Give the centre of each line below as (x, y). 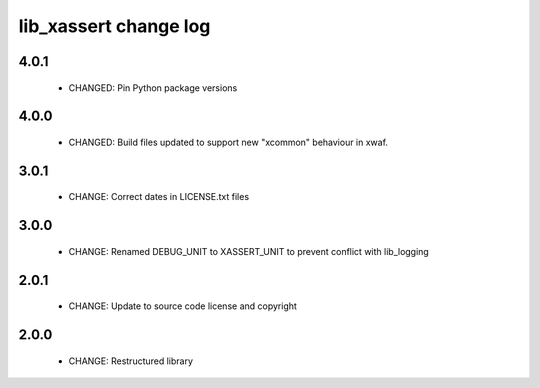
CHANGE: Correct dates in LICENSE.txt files (159, 197)
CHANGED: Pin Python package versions (153, 87)
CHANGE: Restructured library (131, 361)
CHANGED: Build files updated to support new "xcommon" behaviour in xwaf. (228, 142)
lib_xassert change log (114, 26)
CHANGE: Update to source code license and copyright (182, 306)
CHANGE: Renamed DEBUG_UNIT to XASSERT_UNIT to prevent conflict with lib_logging (248, 251)
